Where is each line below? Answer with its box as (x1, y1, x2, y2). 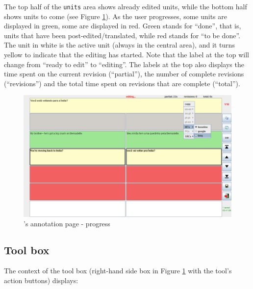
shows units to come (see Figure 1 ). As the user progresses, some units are (4, 11, 227, 21)
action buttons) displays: (4, 275, 78, 285)
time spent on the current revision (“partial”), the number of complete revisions (4, 69, 244, 79)
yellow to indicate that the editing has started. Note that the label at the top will (4, 49, 249, 60)
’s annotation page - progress (24, 218, 110, 229)
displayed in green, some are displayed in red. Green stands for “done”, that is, (4, 21, 241, 31)
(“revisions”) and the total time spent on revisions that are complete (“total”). (4, 78, 240, 88)
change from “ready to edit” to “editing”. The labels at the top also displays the (4, 59, 244, 69)
